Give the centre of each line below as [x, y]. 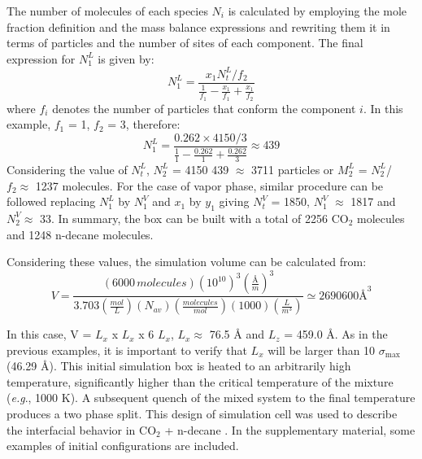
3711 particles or [293, 169]
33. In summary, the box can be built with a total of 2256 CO [194, 218]
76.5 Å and [237, 334]
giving [234, 201]
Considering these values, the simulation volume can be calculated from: [187, 262]
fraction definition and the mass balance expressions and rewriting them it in [198, 26]
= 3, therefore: [144, 124]
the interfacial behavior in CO [82, 429]
